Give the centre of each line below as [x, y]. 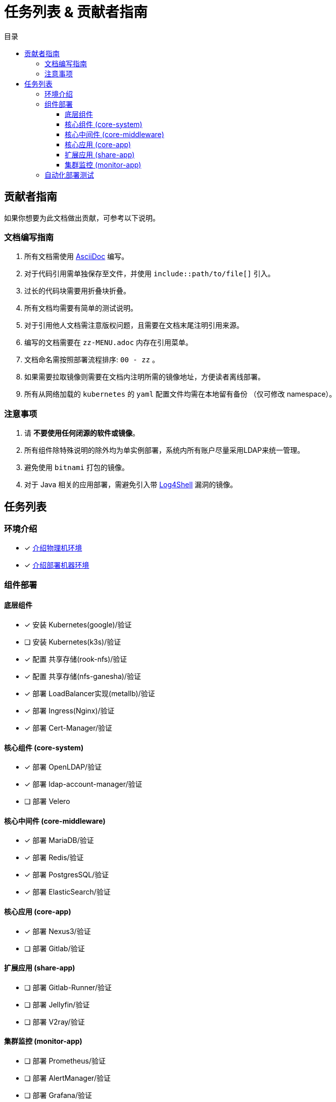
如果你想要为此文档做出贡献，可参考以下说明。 [82, 218]
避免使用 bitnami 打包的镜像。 [77, 468]
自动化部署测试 [69, 175]
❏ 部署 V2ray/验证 [55, 1022]
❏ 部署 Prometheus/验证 [65, 1061]
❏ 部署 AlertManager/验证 [67, 1078]
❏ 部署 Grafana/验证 [58, 1095]
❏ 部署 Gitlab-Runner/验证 [68, 987]
